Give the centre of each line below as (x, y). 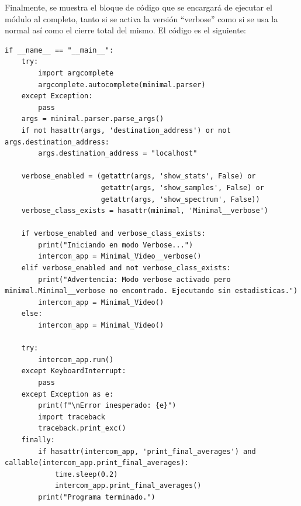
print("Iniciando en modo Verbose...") (116, 245)
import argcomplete (76, 73)
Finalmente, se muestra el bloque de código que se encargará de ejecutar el (139, 7)
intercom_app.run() (76, 359)
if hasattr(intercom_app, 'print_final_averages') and (147, 451)
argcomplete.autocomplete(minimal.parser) (122, 85)
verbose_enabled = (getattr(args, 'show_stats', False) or (139, 176)
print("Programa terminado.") (97, 497)
